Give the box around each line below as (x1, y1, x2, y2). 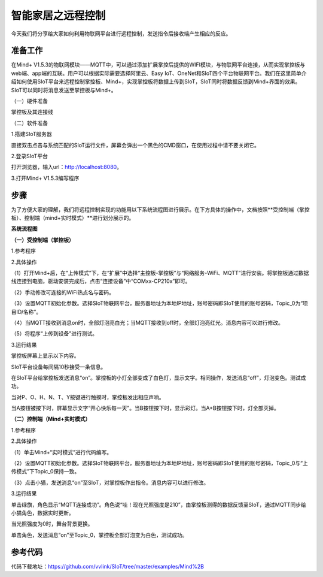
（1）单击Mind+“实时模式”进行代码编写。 (11, 448, 112, 455)
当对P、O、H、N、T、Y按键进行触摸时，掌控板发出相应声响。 (11, 393, 164, 401)
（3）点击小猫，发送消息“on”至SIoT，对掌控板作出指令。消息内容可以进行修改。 (11, 479, 209, 486)
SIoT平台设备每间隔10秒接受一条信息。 (11, 363, 106, 370)
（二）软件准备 (11, 119, 48, 126)
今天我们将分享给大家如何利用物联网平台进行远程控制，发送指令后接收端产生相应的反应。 (11, 30, 231, 37)
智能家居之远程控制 (11, 9, 106, 22)
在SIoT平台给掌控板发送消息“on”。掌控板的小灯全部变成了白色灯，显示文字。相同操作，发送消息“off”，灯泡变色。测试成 (11, 374, 306, 381)
